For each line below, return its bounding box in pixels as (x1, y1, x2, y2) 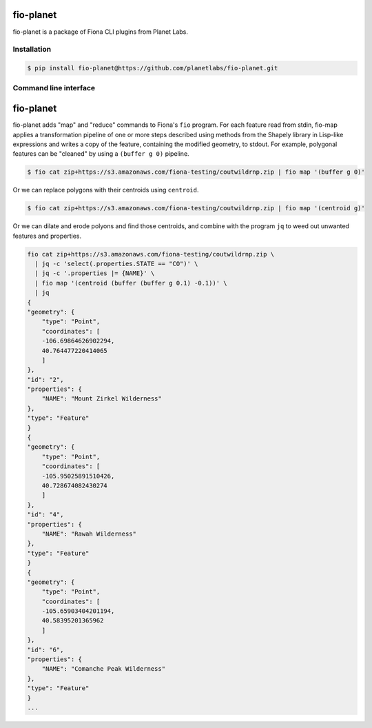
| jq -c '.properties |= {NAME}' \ (34, 270, 155, 277)
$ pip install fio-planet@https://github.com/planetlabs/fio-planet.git (27, 64, 278, 72)
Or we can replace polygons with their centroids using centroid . (12, 186, 199, 194)
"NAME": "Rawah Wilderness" (41, 529, 137, 538)
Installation (12, 45, 52, 54)
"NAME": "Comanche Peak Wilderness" (41, 665, 165, 673)
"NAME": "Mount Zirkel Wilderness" (41, 395, 162, 403)
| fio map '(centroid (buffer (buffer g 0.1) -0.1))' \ (34, 279, 227, 287)
